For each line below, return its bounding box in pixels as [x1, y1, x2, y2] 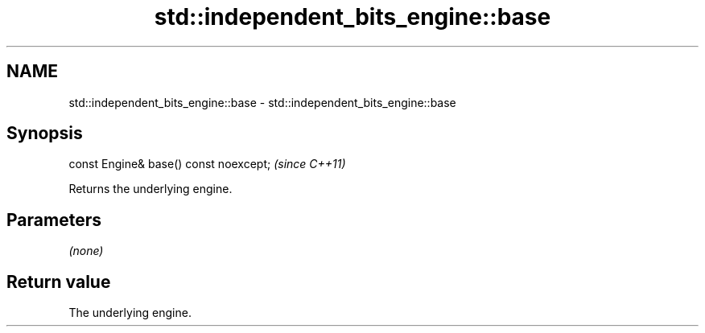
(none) [68, 244, 104, 258]
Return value [6, 271, 111, 292]
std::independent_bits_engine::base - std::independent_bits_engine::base [68, 95, 456, 109]
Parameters [6, 209, 101, 230]
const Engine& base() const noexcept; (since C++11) [68, 157, 346, 171]
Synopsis [6, 123, 83, 144]
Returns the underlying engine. [68, 182, 233, 196]
